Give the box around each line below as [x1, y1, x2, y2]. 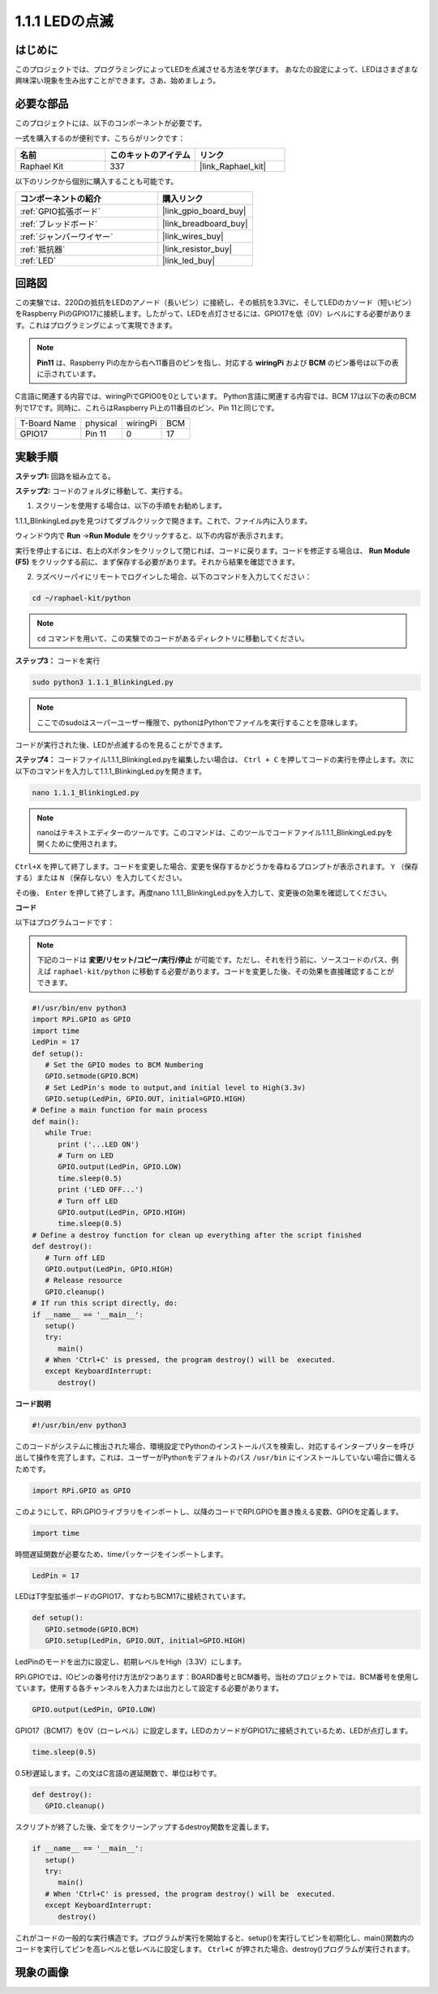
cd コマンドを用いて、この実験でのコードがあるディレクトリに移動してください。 [36, 633, 309, 643]
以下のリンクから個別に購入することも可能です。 [15, 177, 178, 187]
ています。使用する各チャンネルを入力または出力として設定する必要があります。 [15, 1683, 284, 1693]
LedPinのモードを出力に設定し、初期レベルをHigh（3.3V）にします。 [15, 1657, 247, 1666]
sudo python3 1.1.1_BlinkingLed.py [32, 678, 174, 687]
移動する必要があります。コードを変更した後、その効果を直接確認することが [139, 966, 395, 976]
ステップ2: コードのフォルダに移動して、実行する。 [15, 487, 187, 496]
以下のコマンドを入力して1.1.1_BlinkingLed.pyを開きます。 [15, 766, 207, 776]
